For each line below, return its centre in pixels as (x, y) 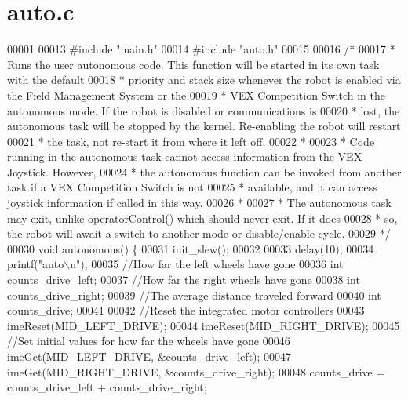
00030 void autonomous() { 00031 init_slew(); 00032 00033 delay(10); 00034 (191, 248)
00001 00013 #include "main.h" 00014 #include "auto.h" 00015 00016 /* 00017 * (201, 49)
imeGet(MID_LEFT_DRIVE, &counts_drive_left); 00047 (149, 356)
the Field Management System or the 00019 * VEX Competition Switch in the (196, 95)
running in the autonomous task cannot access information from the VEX (185, 156)
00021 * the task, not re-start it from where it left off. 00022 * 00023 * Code (191, 141)
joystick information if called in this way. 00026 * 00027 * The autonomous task (199, 203)
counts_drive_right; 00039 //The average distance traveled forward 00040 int (194, 295)
